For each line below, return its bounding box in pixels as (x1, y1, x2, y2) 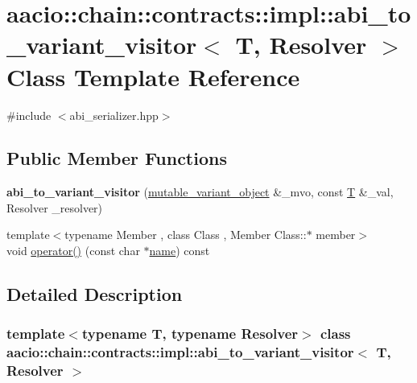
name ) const (149, 242, 210, 259)
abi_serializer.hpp (69, 106, 159, 123)
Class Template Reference (6, 60, 300, 93)
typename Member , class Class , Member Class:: (64, 226, 307, 243)
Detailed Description (6, 282, 183, 307)
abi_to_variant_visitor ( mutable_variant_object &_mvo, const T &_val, (6, 183, 394, 200)
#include (6, 106, 52, 123)
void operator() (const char (6, 242, 140, 259)
